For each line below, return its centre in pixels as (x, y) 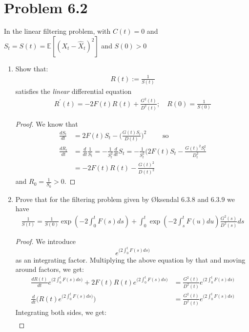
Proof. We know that (47, 123)
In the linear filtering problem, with (57, 31)
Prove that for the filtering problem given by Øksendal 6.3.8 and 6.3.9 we (125, 199)
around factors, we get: (50, 269)
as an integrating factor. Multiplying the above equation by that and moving (130, 259)
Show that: (32, 68)
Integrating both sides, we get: (61, 312)
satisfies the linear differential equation (73, 91)
